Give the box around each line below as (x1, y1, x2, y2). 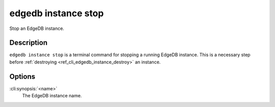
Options (9, 72, 36, 81)
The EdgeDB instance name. (22, 93, 82, 99)
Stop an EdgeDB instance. (9, 25, 65, 31)
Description (9, 39, 48, 47)
